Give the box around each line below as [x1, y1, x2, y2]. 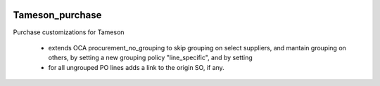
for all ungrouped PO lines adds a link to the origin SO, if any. [48, 63, 224, 71]
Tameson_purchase [13, 9, 102, 21]
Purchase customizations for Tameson [13, 28, 125, 36]
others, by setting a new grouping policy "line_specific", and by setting [48, 53, 253, 62]
